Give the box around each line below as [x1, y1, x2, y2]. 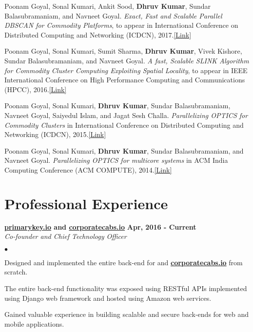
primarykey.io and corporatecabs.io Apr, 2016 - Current [4, 221, 196, 232]
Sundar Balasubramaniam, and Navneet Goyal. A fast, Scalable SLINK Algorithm [4, 55, 249, 65]
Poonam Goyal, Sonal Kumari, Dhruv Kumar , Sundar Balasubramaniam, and [4, 145, 244, 156]
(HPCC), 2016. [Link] [4, 84, 67, 94]
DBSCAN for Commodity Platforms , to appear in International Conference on [4, 20, 238, 30]
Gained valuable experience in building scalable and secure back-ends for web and [4, 309, 249, 319]
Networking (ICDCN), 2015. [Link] [4, 129, 106, 139]
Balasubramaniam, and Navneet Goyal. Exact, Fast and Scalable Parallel [4, 10, 222, 20]
